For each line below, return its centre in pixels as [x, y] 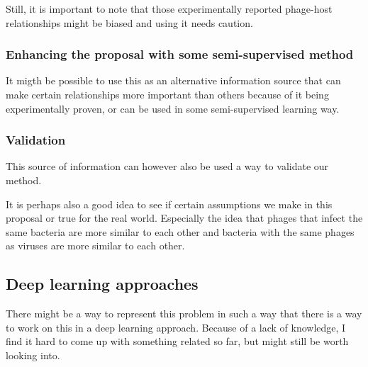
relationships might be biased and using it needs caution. [129, 22]
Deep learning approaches [102, 284]
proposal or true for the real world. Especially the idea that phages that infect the [184, 218]
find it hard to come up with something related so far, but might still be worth [177, 341]
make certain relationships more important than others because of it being [167, 94]
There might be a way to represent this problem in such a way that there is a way [184, 314]
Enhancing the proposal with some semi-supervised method [180, 54]
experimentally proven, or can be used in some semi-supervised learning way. [173, 108]
